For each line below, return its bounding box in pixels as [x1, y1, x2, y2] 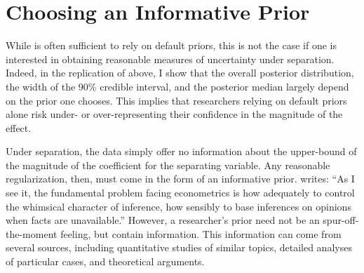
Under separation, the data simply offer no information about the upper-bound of [6, 144, 357, 159]
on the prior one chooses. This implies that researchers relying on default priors [6, 93, 347, 107]
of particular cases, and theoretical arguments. [6, 254, 205, 269]
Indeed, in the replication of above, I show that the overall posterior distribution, [6, 65, 354, 80]
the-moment [6, 226, 58, 241]
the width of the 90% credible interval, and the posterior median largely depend [6, 79, 349, 93]
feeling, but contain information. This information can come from [60, 226, 342, 241]
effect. [6, 120, 32, 135]
